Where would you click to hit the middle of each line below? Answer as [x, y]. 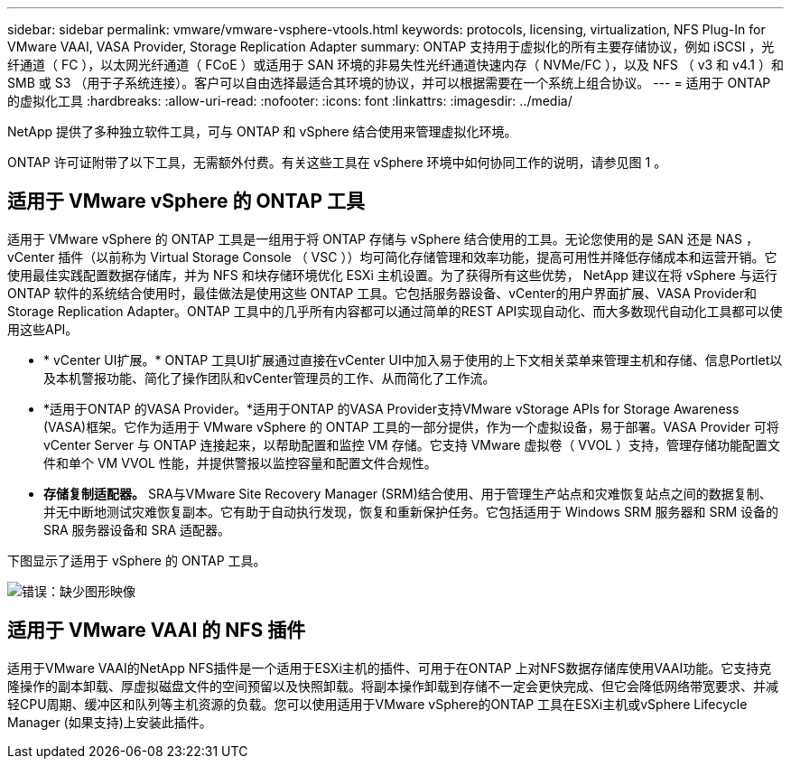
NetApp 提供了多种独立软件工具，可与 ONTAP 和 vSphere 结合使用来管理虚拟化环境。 [262, 131]
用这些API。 [43, 329]
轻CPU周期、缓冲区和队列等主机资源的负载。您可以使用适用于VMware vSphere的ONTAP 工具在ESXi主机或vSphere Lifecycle [377, 704]
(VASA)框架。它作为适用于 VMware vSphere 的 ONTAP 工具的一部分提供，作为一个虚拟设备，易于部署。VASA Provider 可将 [411, 426]
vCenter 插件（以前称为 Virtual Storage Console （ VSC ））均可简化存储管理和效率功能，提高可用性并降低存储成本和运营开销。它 [392, 257]
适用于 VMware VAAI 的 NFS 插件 [157, 631]
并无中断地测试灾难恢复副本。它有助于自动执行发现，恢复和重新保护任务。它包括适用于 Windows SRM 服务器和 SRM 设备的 [411, 511]
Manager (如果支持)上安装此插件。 [110, 722]
